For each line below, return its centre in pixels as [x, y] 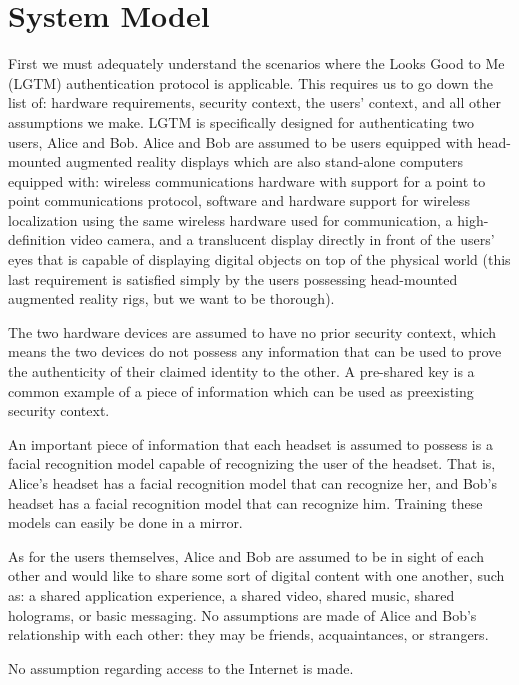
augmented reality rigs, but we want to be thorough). [171, 298]
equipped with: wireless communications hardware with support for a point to [247, 180]
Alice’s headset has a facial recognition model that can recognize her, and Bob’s [253, 483]
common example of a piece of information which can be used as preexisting [241, 390]
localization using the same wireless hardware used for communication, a [230, 219]
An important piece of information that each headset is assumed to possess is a [250, 443]
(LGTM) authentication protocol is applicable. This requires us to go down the [250, 82]
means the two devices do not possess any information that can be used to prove [255, 351]
